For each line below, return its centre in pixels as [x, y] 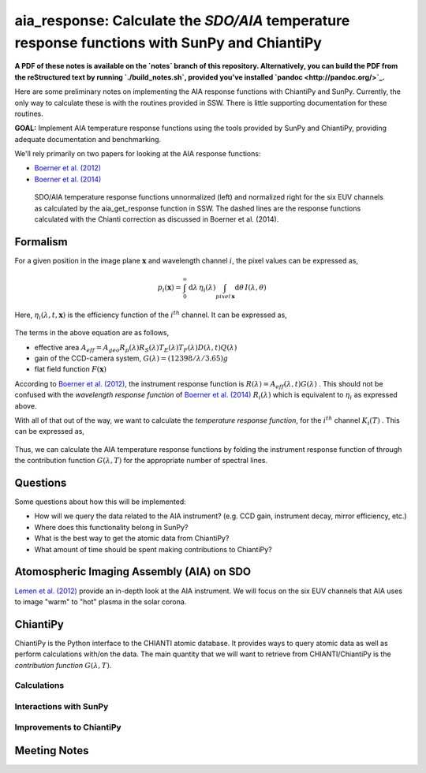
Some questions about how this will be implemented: [101, 502]
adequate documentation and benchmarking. [88, 139]
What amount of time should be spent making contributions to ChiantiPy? [153, 549]
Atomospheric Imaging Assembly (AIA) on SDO [133, 572]
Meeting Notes [52, 751]
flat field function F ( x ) [70, 369]
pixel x [226, 296]
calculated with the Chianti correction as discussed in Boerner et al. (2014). [157, 219]
